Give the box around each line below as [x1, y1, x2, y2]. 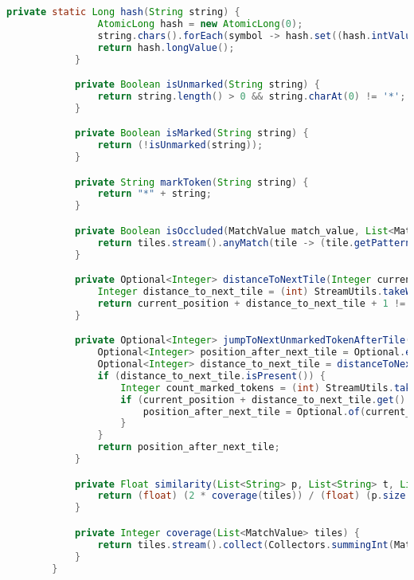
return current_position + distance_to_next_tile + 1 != [97, 297, 406, 309]
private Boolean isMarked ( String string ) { [74, 127, 309, 139]
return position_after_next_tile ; [97, 441, 280, 453]
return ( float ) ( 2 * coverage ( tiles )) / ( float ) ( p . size [97, 490, 406, 502]
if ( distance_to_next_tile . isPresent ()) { [97, 370, 326, 382]
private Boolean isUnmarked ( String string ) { [74, 79, 320, 91]
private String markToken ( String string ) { [74, 176, 309, 188]
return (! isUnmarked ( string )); [97, 139, 264, 151]
